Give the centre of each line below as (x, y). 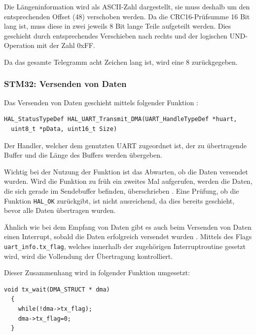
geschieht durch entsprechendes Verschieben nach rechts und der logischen (116, 35)
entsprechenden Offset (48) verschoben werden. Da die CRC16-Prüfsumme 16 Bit (127, 16)
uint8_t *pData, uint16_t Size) (64, 129)
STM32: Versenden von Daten (65, 84)
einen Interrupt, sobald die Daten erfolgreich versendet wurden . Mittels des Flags (128, 236)
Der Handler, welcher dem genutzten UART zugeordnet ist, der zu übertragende (125, 145)
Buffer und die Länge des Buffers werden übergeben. (83, 155)
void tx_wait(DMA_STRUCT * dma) (57, 289)
